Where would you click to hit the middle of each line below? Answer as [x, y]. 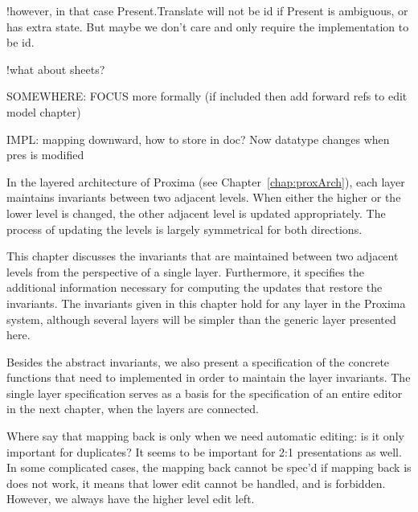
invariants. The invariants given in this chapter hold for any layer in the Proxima [206, 303]
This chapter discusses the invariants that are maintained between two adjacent [203, 256]
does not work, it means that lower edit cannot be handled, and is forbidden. [196, 483]
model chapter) [44, 111]
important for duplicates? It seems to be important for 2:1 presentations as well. [204, 451]
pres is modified [45, 155]
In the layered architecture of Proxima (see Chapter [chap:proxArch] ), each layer [206, 181]
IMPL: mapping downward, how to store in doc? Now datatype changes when [198, 139]
